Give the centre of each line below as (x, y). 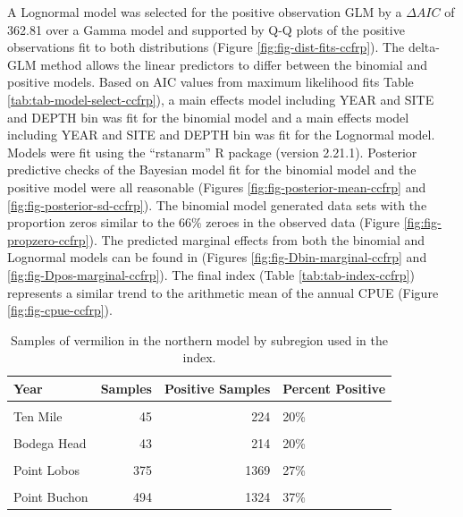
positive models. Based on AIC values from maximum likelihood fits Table (210, 82)
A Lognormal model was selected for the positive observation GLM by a (205, 12)
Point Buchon (51, 497)
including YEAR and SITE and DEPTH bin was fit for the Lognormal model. (221, 135)
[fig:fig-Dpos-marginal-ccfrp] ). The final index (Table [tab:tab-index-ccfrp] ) (211, 274)
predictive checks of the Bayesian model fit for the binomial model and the (212, 170)
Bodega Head (50, 443)
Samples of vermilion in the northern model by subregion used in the (200, 339)
